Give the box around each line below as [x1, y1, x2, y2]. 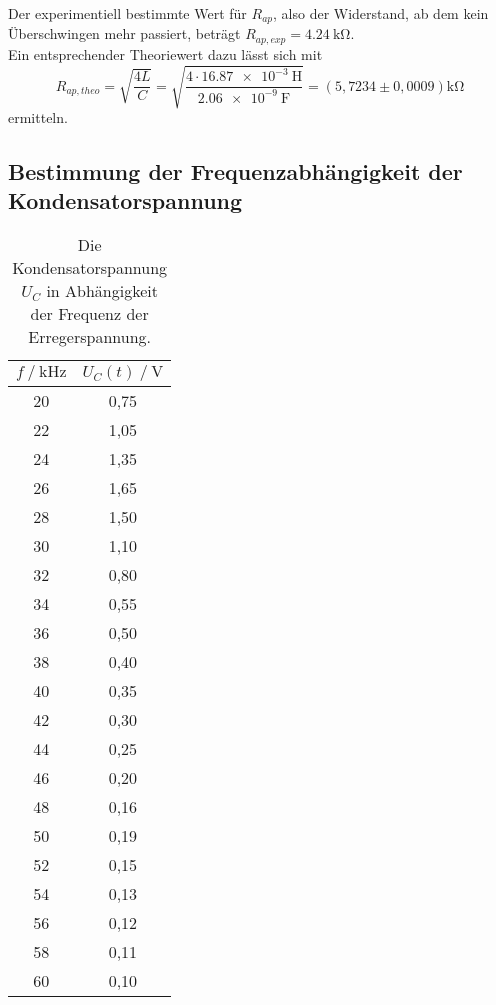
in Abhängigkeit [46, 279, 158, 303]
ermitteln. [8, 107, 68, 128]
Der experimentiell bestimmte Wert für [8, 3, 247, 23]
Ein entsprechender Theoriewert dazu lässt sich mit [8, 43, 323, 64]
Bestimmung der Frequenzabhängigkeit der [8, 156, 463, 187]
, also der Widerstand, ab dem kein [273, 3, 489, 23]
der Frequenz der [30, 302, 149, 326]
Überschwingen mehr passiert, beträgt [8, 23, 241, 44]
